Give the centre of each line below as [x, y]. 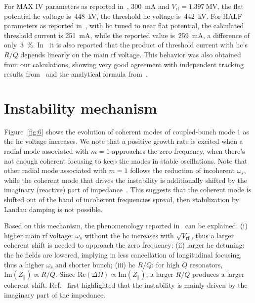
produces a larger [218, 274]
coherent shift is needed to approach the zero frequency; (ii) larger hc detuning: [124, 245]
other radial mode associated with [55, 170]
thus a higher [24, 264]
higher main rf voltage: [39, 235]
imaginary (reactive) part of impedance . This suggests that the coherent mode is [128, 190]
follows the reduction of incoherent [182, 170]
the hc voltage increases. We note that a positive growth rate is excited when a [124, 141]
